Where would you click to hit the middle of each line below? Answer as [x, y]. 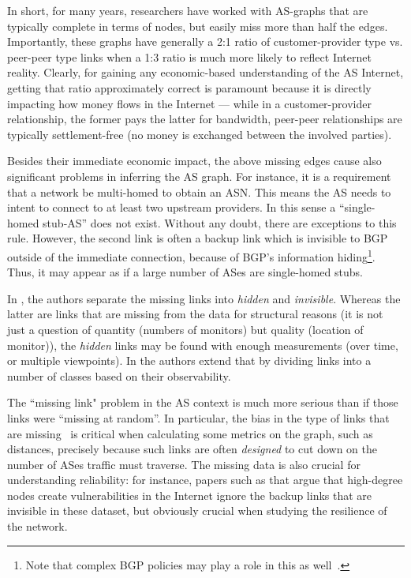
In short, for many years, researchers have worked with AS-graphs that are [188, 10]
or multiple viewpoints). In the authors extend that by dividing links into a [189, 360]
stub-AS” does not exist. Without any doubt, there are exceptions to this [220, 222]
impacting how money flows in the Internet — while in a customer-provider [189, 103]
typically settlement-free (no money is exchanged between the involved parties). [200, 134]
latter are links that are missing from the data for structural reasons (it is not [195, 314]
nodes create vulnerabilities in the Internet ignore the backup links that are [190, 495]
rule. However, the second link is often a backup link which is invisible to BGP [198, 238]
